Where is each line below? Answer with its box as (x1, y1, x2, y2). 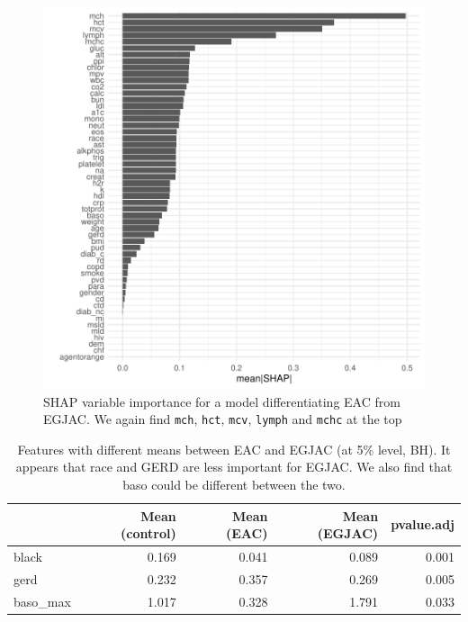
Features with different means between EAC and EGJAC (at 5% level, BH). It (17, 439, 451, 458)
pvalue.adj (391, 515, 454, 534)
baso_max (13, 591, 71, 610)
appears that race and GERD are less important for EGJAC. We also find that (15, 457, 453, 476)
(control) (121, 524, 176, 543)
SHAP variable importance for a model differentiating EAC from (43, 392, 400, 410)
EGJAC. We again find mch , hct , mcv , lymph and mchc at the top (43, 410, 402, 428)
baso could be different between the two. (122, 475, 346, 494)
